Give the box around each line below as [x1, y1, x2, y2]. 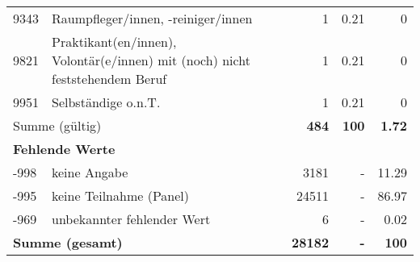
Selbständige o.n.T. [52, 93, 161, 111]
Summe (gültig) [13, 116, 102, 135]
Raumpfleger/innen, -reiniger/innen [52, 9, 253, 27]
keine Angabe [52, 163, 128, 181]
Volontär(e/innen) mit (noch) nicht [52, 51, 250, 69]
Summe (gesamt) [13, 233, 123, 252]
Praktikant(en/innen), [52, 32, 177, 51]
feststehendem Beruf [52, 69, 167, 88]
